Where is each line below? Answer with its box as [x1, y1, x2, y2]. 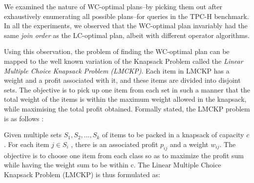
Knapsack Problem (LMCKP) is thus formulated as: [4, 169, 160, 179]
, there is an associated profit [71, 139, 158, 149]
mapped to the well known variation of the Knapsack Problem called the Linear [4, 55, 243, 66]
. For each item [4, 139, 49, 149]
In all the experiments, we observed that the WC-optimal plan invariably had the [4, 20, 248, 31]
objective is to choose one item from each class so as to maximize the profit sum [4, 150, 244, 160]
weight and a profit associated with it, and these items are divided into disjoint [4, 75, 241, 85]
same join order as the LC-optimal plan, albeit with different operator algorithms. [4, 30, 250, 40]
